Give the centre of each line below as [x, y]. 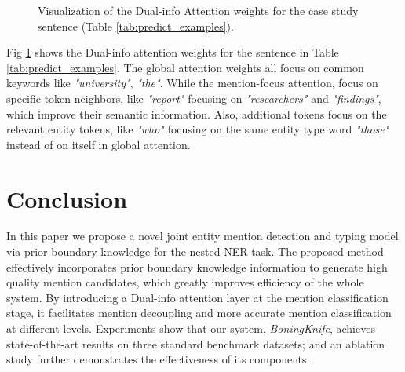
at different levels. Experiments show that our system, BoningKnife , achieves [191, 328]
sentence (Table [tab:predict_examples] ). [136, 26]
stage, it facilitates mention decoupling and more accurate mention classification [199, 313]
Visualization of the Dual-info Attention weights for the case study [198, 10]
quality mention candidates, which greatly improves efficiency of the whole [185, 282]
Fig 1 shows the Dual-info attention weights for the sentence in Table [173, 52]
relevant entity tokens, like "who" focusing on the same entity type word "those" [198, 129]
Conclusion [67, 198]
